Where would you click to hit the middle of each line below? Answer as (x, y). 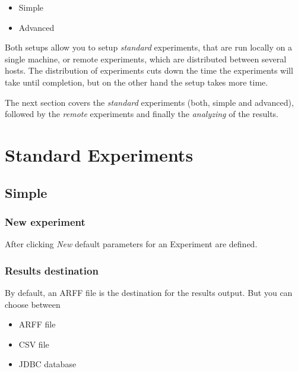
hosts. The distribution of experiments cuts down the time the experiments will (149, 70)
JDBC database (47, 364)
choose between (33, 304)
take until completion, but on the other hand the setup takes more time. (137, 82)
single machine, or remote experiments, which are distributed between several (146, 59)
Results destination (52, 270)
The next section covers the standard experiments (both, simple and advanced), (149, 102)
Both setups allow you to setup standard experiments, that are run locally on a (148, 47)
